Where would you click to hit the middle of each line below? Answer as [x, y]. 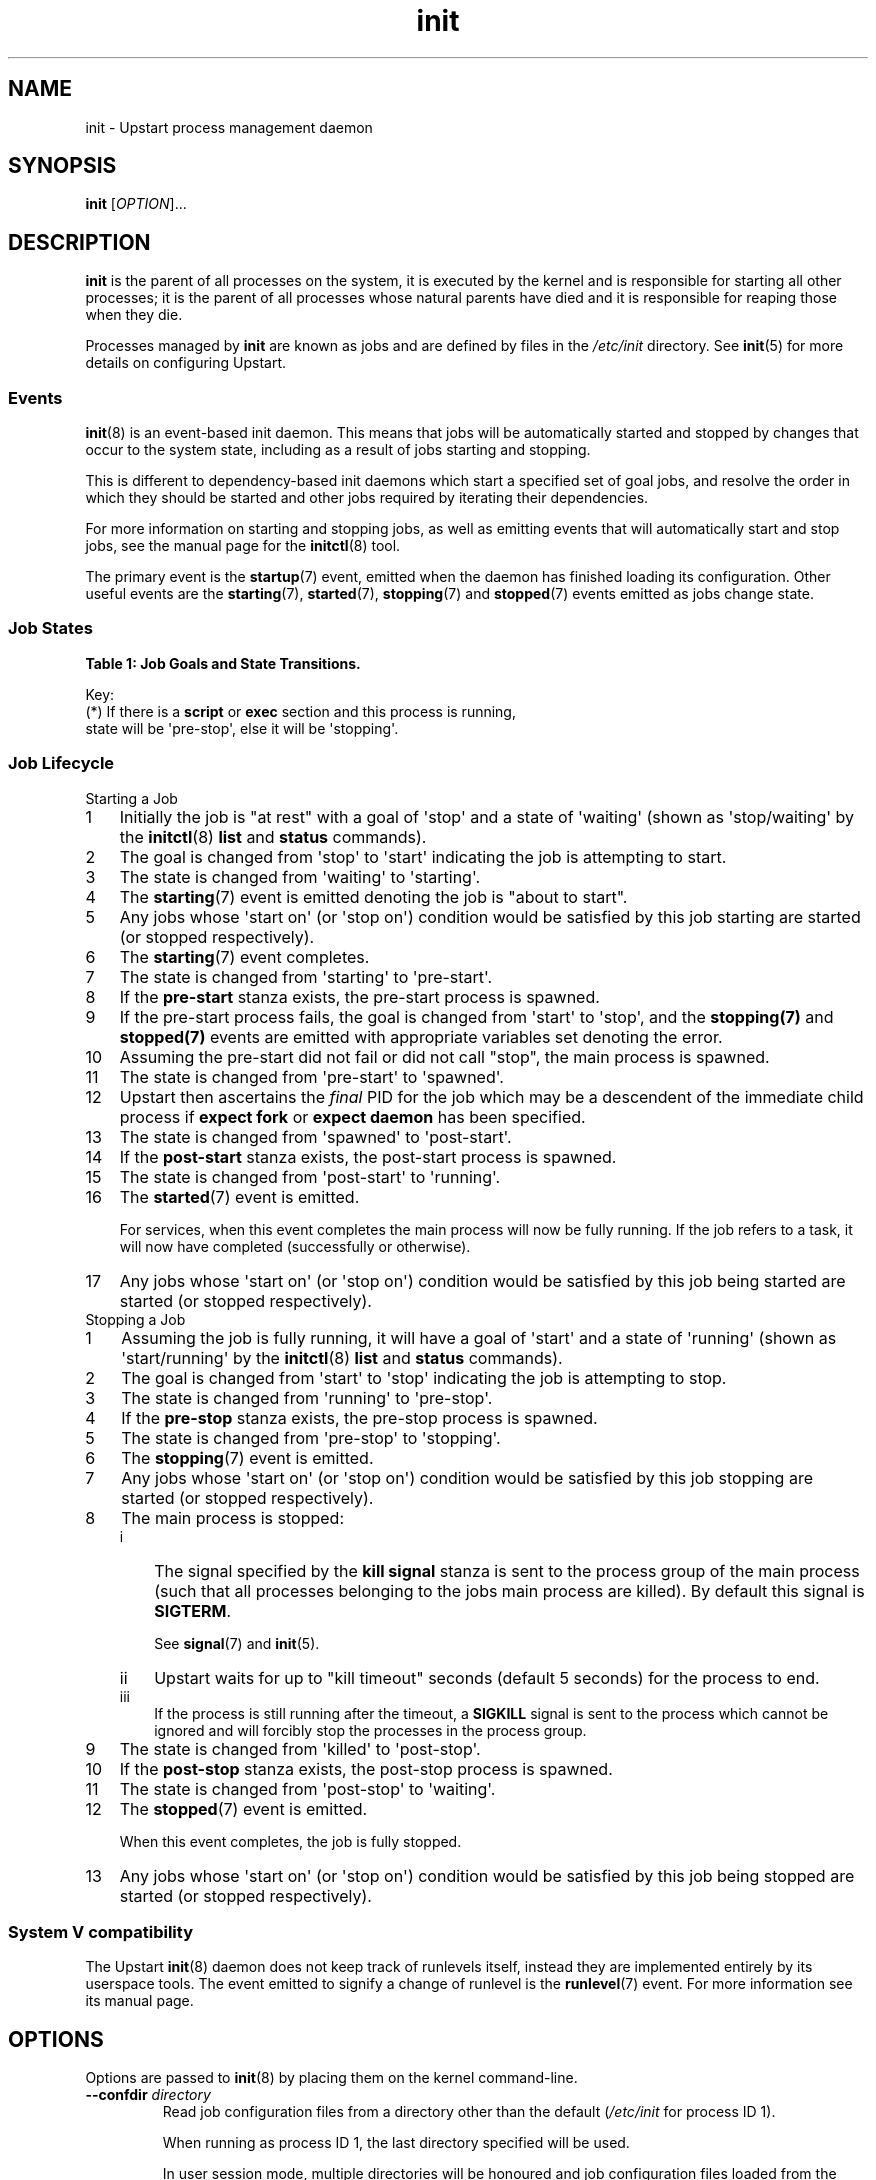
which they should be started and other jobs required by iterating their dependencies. [367, 498]
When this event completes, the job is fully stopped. [290, 1841]
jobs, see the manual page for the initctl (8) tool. [243, 546]
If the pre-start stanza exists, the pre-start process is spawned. [359, 996]
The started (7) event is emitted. [239, 1196]
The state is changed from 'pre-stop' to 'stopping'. [311, 1437]
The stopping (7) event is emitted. [247, 1457]
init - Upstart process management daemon [229, 127]
